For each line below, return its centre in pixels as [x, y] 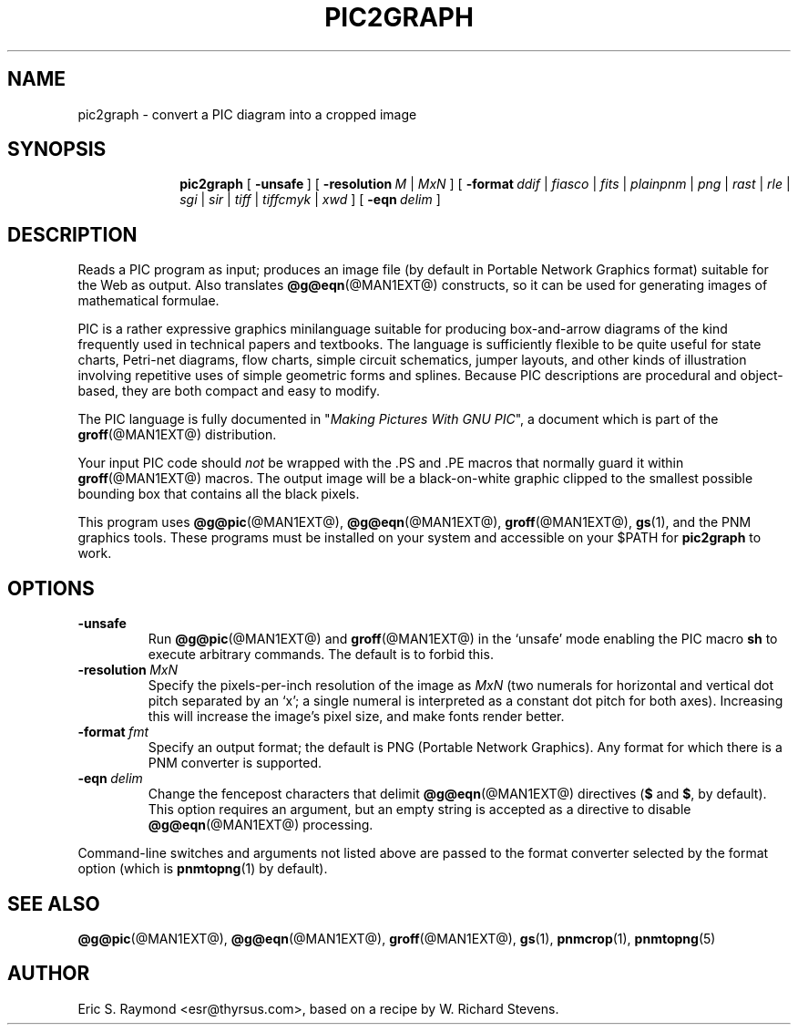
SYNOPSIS [57, 150]
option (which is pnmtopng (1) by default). [203, 869]
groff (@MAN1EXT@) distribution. [177, 435]
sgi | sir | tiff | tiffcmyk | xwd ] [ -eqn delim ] [310, 200]
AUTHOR [49, 974]
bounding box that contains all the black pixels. [219, 494]
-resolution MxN [128, 670]
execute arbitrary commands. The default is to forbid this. [321, 655]
